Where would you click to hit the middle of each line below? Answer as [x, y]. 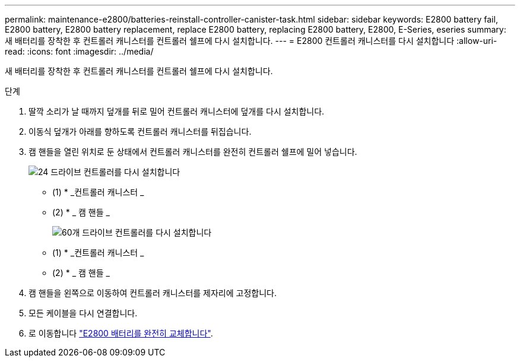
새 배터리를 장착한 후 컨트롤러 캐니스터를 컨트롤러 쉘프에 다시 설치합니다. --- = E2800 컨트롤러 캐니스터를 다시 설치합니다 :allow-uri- [251, 41]
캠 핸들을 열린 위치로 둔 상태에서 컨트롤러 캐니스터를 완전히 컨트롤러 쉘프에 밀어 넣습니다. [193, 152]
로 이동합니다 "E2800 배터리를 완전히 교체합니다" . [121, 333]
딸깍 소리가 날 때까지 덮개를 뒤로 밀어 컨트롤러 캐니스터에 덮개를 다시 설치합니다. [177, 111]
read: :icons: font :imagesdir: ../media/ [79, 51]
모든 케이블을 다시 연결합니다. [83, 313]
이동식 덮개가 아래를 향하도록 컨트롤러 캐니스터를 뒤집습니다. [140, 131]
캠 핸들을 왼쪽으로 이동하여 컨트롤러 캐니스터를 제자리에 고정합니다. [153, 293]
